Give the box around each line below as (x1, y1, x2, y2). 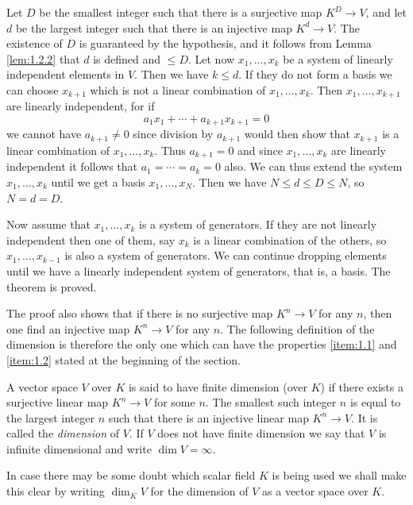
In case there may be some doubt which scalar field (6, 467, 256, 484)
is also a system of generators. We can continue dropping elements (64, 247, 387, 264)
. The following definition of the (220, 320, 375, 337)
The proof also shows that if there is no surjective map (6, 305, 273, 322)
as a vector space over (262, 483, 369, 499)
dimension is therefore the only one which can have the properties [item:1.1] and (6, 336, 397, 353)
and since (237, 141, 283, 158)
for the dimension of (150, 483, 249, 499)
